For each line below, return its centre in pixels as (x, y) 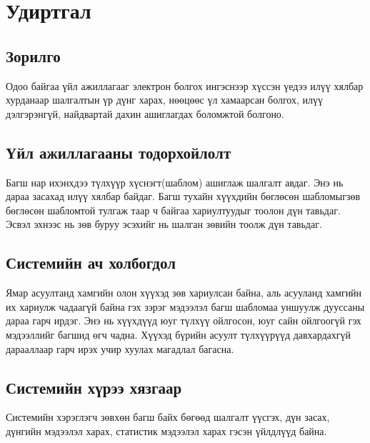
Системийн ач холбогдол (91, 263)
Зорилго (33, 55)
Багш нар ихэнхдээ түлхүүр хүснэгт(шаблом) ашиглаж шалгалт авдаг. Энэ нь (175, 182)
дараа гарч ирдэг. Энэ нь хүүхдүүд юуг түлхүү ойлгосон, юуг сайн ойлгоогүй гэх (184, 320)
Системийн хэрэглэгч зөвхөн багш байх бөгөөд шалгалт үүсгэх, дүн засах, (168, 417)
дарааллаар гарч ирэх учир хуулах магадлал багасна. (120, 348)
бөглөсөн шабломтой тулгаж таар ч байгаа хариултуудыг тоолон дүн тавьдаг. (173, 210)
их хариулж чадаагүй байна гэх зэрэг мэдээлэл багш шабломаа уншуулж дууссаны (185, 306)
